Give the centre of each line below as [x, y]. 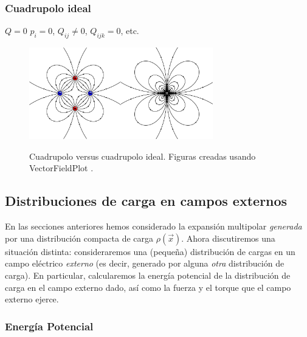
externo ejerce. [32, 299]
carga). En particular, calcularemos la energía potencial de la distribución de [148, 275]
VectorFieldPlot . [61, 168]
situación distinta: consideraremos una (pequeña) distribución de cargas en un [150, 251]
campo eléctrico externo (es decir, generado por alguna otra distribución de [145, 263]
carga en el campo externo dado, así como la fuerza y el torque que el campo [148, 287]
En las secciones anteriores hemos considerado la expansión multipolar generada [153, 226]
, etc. [130, 31]
